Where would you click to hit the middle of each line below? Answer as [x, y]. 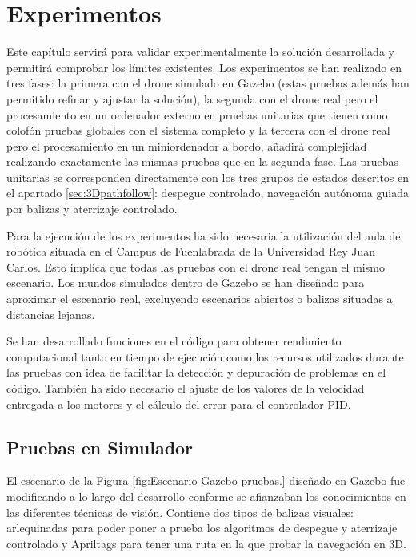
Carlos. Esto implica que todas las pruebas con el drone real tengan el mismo [196, 266]
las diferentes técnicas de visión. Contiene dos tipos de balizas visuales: [180, 512]
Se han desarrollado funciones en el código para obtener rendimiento [174, 341]
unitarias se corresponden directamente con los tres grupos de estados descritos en [208, 177]
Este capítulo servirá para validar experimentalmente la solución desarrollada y [200, 52]
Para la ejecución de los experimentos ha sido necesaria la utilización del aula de [204, 235]
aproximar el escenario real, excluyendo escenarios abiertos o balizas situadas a [200, 299]
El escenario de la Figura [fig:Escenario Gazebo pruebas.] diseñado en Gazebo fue [206, 480]
